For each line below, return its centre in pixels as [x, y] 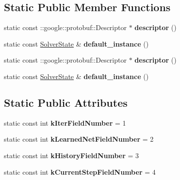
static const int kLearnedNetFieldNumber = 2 [79, 139]
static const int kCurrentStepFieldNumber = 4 [80, 172]
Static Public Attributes [66, 102]
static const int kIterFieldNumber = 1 [65, 123]
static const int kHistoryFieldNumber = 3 [72, 155]
